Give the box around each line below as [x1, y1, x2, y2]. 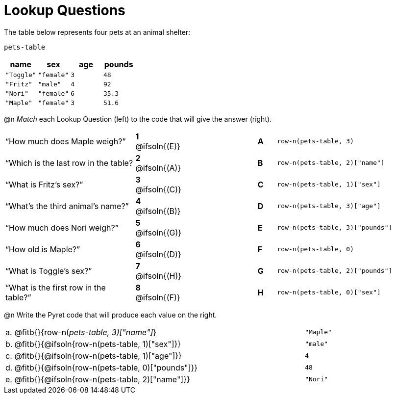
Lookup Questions [4, 2, 125, 19]
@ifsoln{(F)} [135, 292, 180, 302]
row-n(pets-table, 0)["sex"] [277, 289, 381, 296]
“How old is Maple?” [5, 244, 80, 254]
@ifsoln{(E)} [135, 141, 180, 151]
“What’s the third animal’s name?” [5, 201, 129, 211]
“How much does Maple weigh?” [5, 136, 126, 146]
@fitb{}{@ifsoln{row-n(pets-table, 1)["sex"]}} [14, 339, 181, 349]
